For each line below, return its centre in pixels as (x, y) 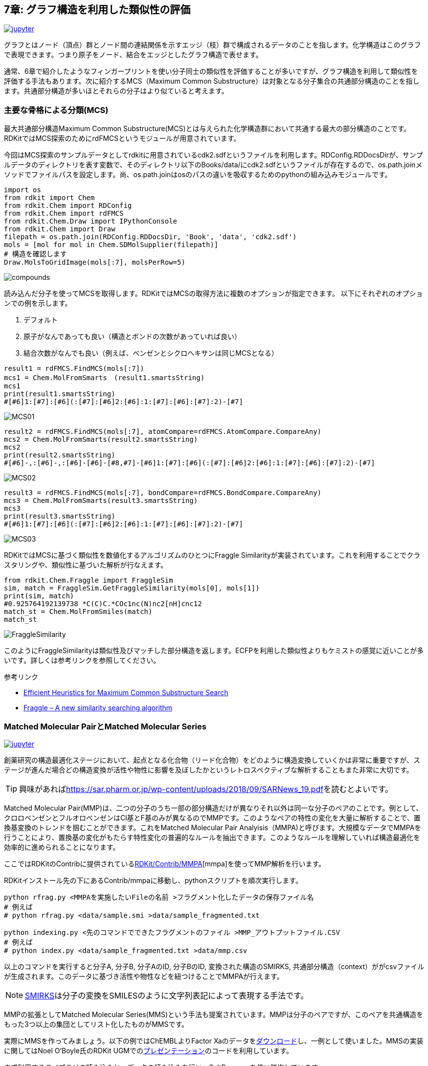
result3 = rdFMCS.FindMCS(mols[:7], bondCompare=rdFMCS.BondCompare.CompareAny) (163, 493)
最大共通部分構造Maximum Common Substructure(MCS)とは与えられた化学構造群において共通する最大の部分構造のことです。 (207, 129)
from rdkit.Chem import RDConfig (68, 206)
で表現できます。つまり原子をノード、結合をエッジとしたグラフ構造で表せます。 (133, 55)
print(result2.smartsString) (60, 455)
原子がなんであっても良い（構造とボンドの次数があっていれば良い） (133, 337)
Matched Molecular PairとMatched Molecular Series (105, 726)
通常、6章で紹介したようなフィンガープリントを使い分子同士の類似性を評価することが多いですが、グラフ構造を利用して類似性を (211, 71)
